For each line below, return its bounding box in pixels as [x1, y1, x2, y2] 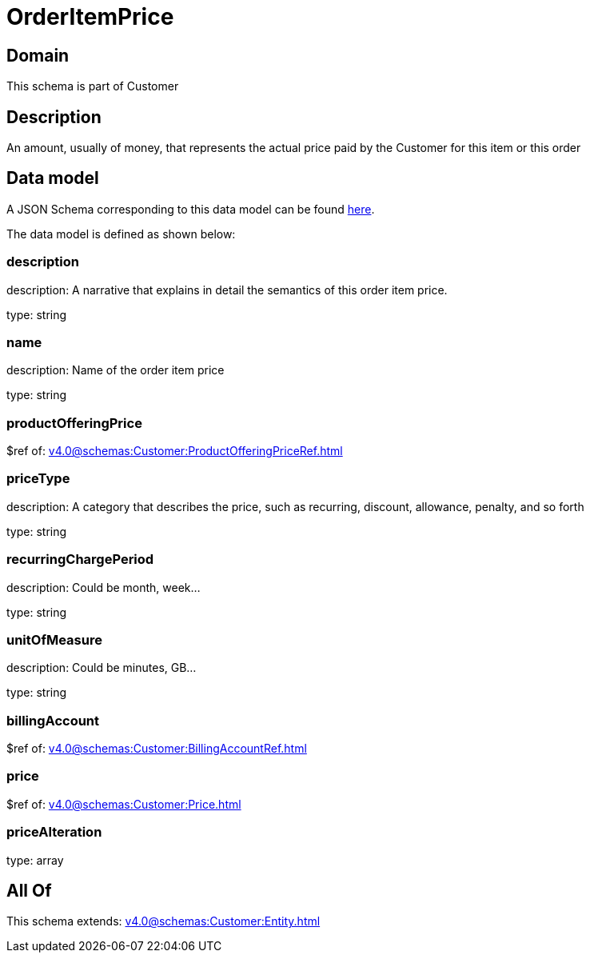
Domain [6, 45, 70, 66]
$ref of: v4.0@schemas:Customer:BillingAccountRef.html [6, 741, 307, 756]
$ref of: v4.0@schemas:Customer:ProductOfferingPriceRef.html [6, 444, 343, 458]
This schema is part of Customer [6, 79, 179, 94]
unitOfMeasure [6, 631, 102, 648]
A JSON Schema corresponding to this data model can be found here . [6, 202, 375, 216]
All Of [6, 881, 52, 901]
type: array [6, 853, 64, 867]
